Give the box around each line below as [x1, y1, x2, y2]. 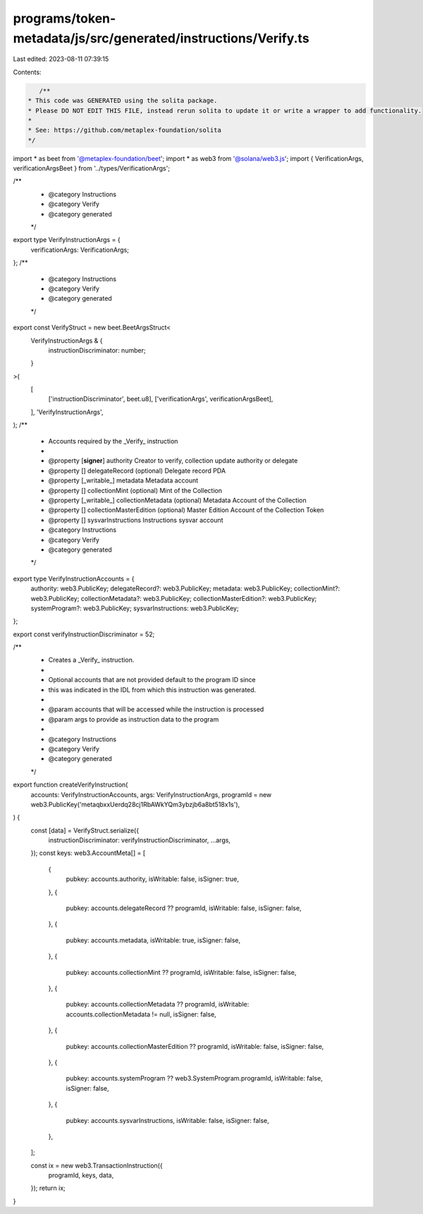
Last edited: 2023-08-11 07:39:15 [13, 55, 109, 63]
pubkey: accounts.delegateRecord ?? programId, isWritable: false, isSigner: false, [66, 904, 302, 913]
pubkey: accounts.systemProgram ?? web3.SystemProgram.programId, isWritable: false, [66, 1074, 324, 1083]
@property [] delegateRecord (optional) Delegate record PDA [48, 466, 226, 475]
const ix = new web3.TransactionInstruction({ [30, 1161, 163, 1170]
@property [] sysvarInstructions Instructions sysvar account [48, 516, 223, 524]
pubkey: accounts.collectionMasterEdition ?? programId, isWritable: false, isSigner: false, [66, 1042, 324, 1050]
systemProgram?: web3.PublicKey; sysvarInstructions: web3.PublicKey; [30, 604, 239, 612]
